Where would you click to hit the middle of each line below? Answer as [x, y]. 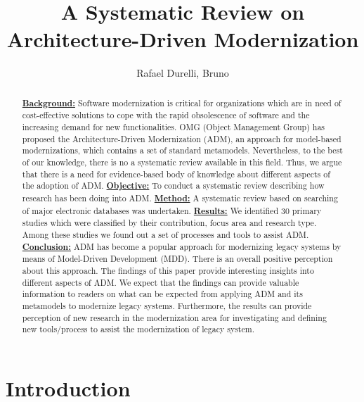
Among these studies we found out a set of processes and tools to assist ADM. [165, 234]
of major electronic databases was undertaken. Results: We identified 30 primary [172, 211]
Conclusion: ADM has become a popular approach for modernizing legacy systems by [182, 246]
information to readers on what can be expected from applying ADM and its [162, 294]
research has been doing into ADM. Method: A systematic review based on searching [180, 198]
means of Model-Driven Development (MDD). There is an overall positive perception [177, 259]
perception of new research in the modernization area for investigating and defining [174, 317]
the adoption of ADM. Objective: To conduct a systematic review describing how [173, 186]
